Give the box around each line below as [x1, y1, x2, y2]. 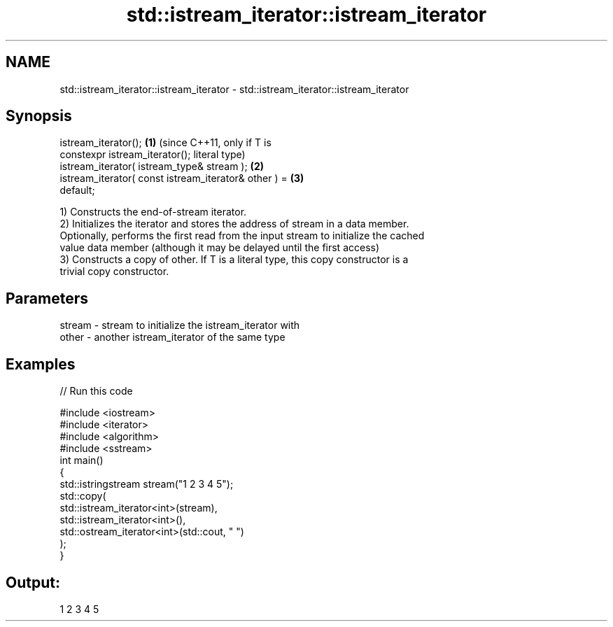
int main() [59, 454, 104, 467]
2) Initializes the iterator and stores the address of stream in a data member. [59, 218, 409, 230]
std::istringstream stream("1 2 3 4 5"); [59, 478, 234, 491]
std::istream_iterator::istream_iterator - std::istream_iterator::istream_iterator [59, 83, 409, 95]
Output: [6, 573, 60, 591]
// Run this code [59, 385, 133, 397]
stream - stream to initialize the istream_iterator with [59, 319, 300, 332]
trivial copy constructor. [59, 265, 169, 278]
